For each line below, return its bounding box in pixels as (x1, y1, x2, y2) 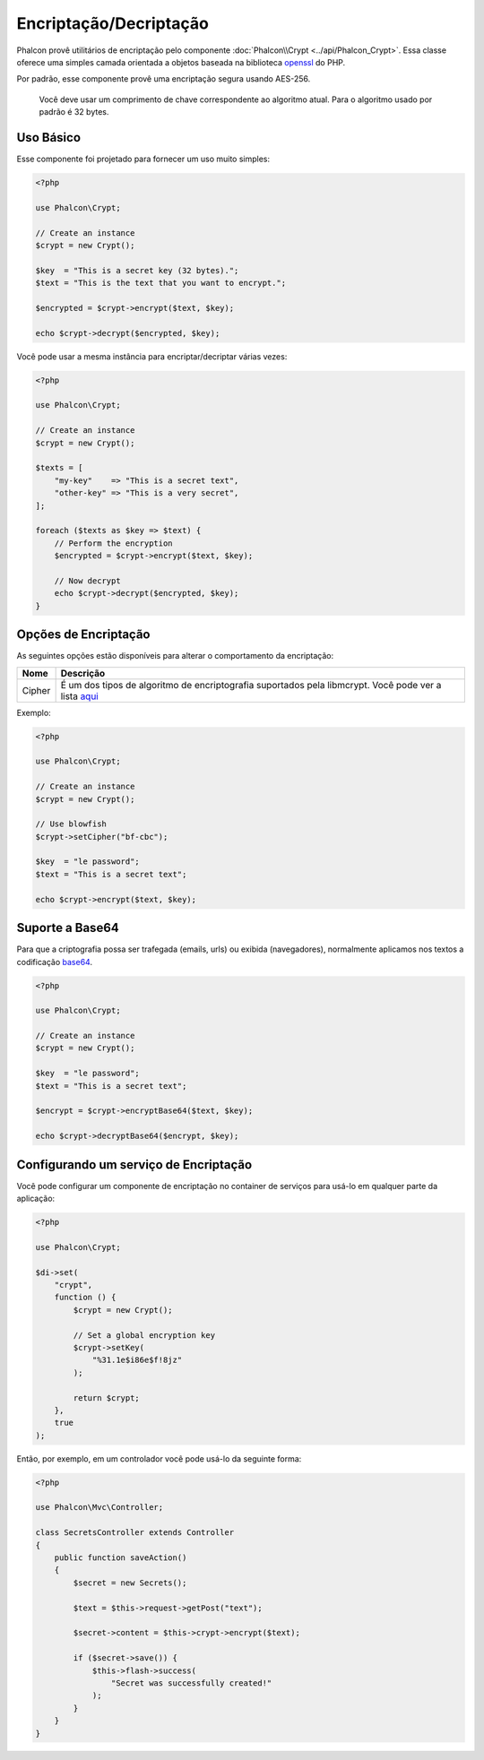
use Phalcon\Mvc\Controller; (35, 1502, 164, 1513)
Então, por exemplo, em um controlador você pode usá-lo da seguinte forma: (16, 1453, 302, 1464)
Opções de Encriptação (16, 627, 151, 643)
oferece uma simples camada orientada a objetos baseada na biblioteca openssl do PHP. (16, 56, 346, 67)
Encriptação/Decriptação (16, 13, 210, 33)
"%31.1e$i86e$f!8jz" (91, 1355, 183, 1366)
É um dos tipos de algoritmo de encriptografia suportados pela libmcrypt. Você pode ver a (60, 678, 442, 691)
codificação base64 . (16, 956, 93, 967)
